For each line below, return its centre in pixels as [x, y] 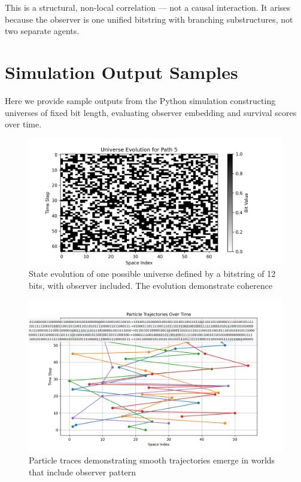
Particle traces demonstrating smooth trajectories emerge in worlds [152, 460]
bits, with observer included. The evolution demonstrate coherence [151, 285]
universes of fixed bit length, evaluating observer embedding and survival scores [151, 112]
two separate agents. [42, 31]
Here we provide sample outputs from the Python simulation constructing [140, 100]
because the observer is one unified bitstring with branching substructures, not [149, 19]
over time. [23, 124]
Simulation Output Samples [121, 71]
